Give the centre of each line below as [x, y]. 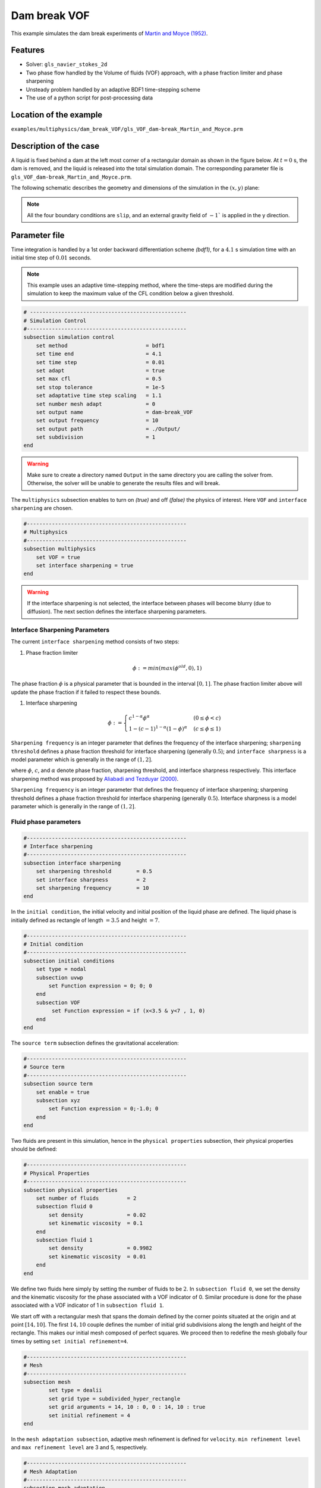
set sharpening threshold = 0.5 [94, 871]
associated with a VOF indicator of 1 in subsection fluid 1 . [88, 1305]
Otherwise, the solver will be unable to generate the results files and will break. [124, 483]
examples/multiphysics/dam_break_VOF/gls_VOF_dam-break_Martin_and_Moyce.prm [127, 129]
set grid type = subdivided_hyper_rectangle [114, 1398]
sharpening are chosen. [42, 508]
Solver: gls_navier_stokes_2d [67, 64]
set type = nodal [61, 969]
